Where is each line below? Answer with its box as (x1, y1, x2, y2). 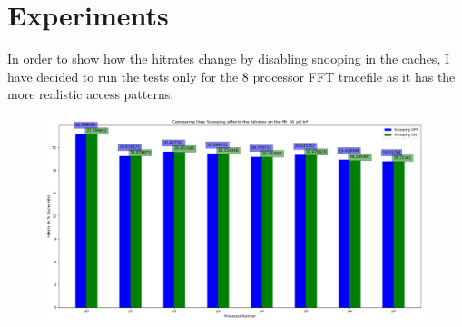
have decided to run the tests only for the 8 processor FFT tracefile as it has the (7, 66, 456, 85)
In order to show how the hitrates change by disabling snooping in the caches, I (7, 49, 449, 68)
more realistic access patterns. (7, 84, 174, 104)
